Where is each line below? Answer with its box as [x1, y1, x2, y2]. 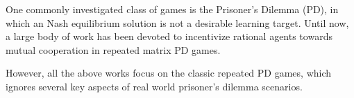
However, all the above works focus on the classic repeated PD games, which [6, 66, 332, 80]
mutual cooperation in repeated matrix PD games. [6, 42, 221, 57]
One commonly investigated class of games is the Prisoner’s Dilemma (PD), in [6, 2, 339, 16]
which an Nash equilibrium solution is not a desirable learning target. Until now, [6, 15, 349, 30]
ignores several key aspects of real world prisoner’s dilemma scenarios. [6, 79, 303, 93]
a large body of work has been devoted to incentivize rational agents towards [6, 29, 332, 43]
